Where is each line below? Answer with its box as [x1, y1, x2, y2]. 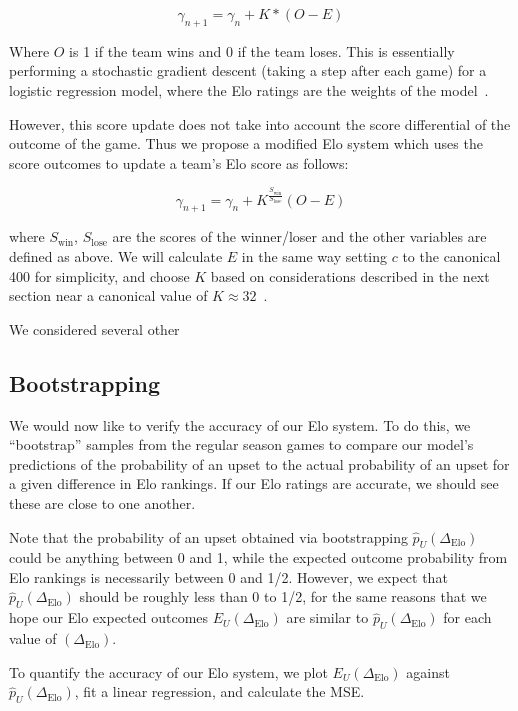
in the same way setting [241, 245, 388, 266]
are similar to [286, 607, 369, 628]
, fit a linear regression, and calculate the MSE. [74, 681, 365, 702]
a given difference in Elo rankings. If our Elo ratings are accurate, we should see [9, 473, 499, 494]
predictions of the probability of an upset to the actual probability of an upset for [9, 453, 510, 474]
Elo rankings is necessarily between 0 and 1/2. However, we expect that [9, 566, 448, 587]
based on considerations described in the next [210, 265, 490, 286]
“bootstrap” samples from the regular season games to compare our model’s [9, 434, 474, 455]
